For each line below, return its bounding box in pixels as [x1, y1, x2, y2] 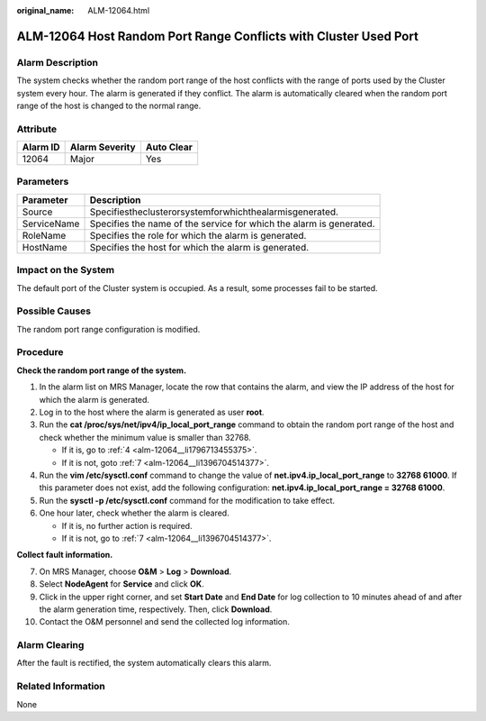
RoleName [22, 229, 67, 242]
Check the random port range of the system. [16, 365, 187, 376]
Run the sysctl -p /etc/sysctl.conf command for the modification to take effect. [39, 495, 336, 506]
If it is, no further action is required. [61, 520, 193, 531]
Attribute [16, 123, 58, 135]
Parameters [16, 176, 69, 188]
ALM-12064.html [87, 5, 150, 15]
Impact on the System [16, 264, 115, 277]
